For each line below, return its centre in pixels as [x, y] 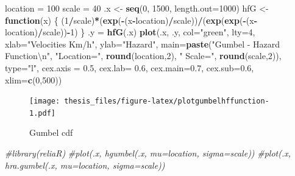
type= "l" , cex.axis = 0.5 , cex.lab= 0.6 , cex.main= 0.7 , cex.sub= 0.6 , [130, 67]
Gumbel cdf [51, 132]
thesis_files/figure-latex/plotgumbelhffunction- [167, 101]
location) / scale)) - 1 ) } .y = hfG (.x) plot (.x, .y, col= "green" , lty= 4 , [130, 32]
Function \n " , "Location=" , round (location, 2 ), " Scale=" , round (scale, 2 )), [143, 56]
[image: [45, 101]
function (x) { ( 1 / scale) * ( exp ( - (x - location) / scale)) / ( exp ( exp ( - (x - [131, 20]
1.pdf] [42, 113]
